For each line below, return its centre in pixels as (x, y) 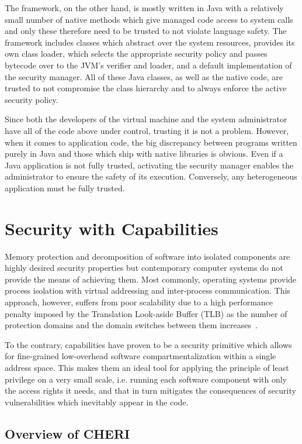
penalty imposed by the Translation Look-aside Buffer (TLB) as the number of (146, 313)
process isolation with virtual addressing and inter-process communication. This (147, 290)
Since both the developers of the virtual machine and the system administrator (146, 119)
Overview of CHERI (67, 433)
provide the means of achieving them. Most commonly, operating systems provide (151, 279)
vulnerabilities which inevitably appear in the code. (97, 402)
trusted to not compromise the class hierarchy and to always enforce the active (146, 88)
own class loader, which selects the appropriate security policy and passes (136, 54)
